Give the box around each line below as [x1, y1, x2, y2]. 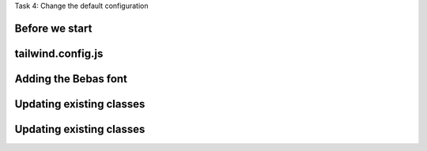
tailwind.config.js [14, 47, 104, 60]
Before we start [14, 21, 93, 35]
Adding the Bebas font [14, 72, 128, 85]
